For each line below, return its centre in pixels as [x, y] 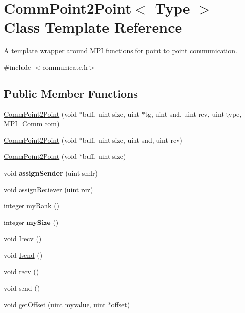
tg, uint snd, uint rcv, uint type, [193, 114]
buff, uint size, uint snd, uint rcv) [133, 140]
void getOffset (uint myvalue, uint [55, 304]
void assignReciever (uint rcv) [49, 189]
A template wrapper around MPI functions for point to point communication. [121, 51]
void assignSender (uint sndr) [51, 173]
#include [18, 67]
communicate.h [65, 67]
